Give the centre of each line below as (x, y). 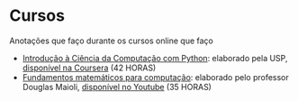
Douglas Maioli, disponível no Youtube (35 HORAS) (117, 87)
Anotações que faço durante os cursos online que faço (111, 41)
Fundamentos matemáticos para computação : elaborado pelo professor (156, 77)
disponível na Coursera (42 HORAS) (89, 68)
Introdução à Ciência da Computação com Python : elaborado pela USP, (155, 58)
